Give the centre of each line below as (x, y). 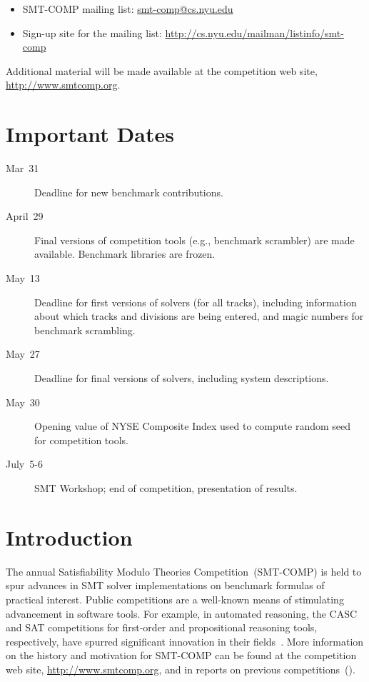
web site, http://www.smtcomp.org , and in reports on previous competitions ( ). (181, 669)
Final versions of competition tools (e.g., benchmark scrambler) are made (194, 240)
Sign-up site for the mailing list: (92, 32)
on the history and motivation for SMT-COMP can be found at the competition (181, 655)
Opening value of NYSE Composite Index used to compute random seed (193, 426)
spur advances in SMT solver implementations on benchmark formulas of (165, 585)
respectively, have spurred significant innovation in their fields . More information (185, 641)
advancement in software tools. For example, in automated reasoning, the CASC (182, 613)
